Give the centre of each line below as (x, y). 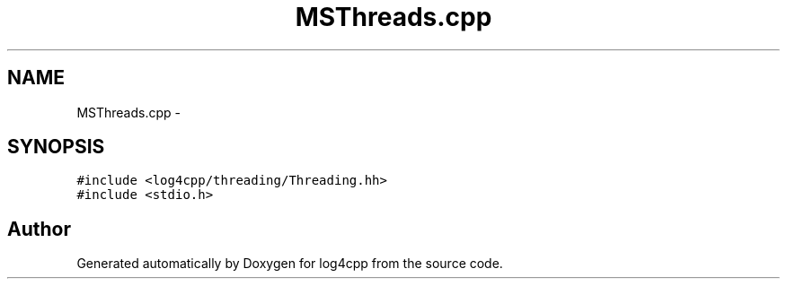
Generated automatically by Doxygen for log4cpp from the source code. (290, 264)
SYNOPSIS (56, 147)
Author (39, 229)
